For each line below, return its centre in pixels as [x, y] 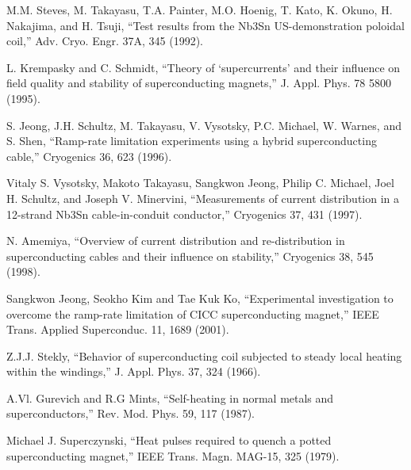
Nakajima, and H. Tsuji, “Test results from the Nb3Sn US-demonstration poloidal [205, 25]
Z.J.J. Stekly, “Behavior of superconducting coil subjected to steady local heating [204, 355]
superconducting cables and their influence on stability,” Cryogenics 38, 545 [190, 256]
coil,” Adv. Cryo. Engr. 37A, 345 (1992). [105, 41]
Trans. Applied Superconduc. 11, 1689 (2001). [118, 329]
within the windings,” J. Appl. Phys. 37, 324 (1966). [134, 371]
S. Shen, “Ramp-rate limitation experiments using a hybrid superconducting [192, 141]
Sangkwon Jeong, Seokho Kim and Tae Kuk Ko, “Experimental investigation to [200, 298]
